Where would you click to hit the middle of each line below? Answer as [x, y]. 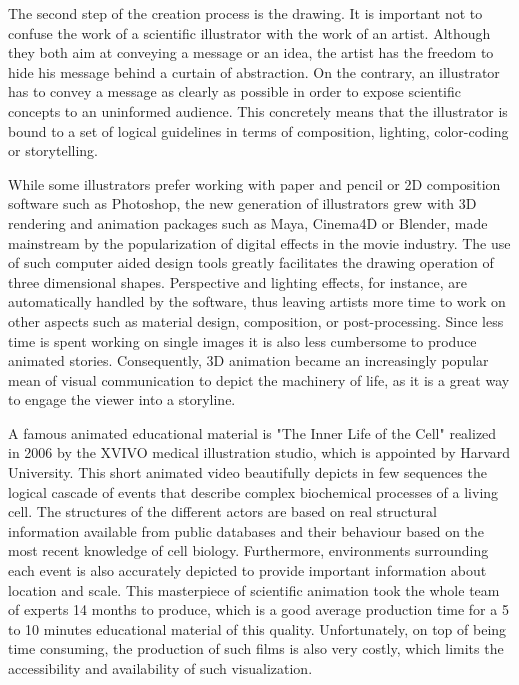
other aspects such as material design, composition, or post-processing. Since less [256, 320]
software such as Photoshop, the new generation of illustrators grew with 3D [242, 203]
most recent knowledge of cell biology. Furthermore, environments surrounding [248, 550]
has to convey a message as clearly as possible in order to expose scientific [234, 91]
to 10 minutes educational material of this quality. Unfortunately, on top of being [257, 628]
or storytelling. [53, 150]
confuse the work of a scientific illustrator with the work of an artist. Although [249, 32]
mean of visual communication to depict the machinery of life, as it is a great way [259, 379]
